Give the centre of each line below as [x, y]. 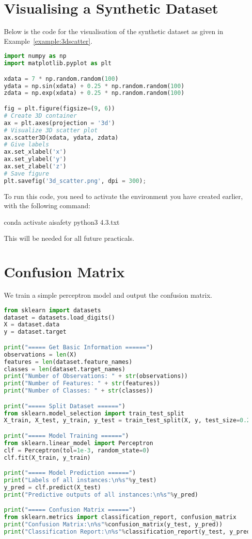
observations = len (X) [40, 354]
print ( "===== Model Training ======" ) [66, 436]
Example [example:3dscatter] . [48, 41]
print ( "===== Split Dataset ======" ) [65, 406]
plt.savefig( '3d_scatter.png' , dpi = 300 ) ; [75, 181]
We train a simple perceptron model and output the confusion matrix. [108, 295]
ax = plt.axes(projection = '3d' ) [60, 123]
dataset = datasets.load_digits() [60, 317]
